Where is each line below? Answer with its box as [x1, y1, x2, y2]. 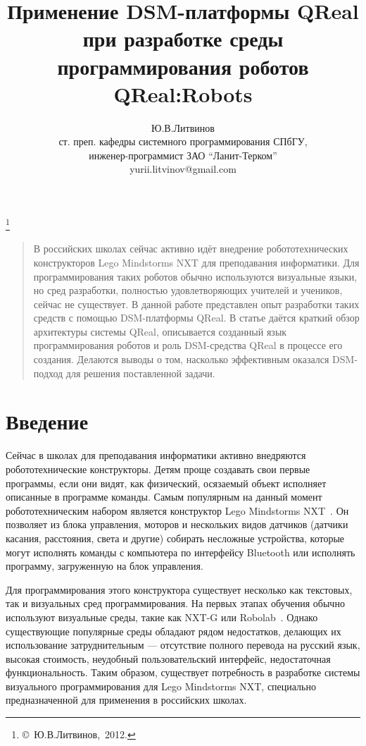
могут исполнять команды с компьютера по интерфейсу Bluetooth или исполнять [6, 544, 355, 559]
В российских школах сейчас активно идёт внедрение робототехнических [33, 241, 348, 256]
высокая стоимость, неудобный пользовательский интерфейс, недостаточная [6, 651, 331, 666]
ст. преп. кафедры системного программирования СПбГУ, [58, 134, 308, 149]
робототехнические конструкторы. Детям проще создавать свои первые [6, 461, 310, 476]
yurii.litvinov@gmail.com [130, 161, 236, 176]
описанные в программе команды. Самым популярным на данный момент [6, 489, 322, 504]
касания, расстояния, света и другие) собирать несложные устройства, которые [6, 530, 345, 545]
